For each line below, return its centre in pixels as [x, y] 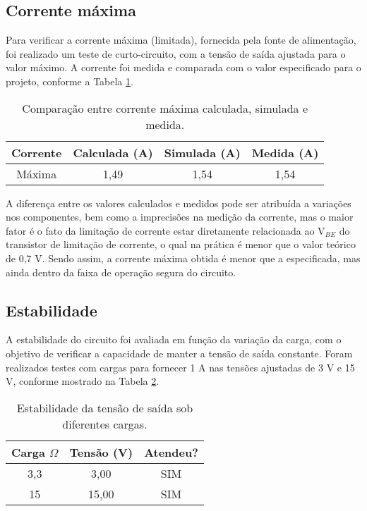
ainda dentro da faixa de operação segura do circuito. [121, 272]
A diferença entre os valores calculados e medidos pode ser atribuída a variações [179, 203]
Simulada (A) [202, 152]
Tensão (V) [101, 452]
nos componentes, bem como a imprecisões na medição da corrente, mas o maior [180, 217]
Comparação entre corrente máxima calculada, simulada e [165, 108]
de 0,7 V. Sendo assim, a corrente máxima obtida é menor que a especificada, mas [183, 258]
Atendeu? [171, 452]
